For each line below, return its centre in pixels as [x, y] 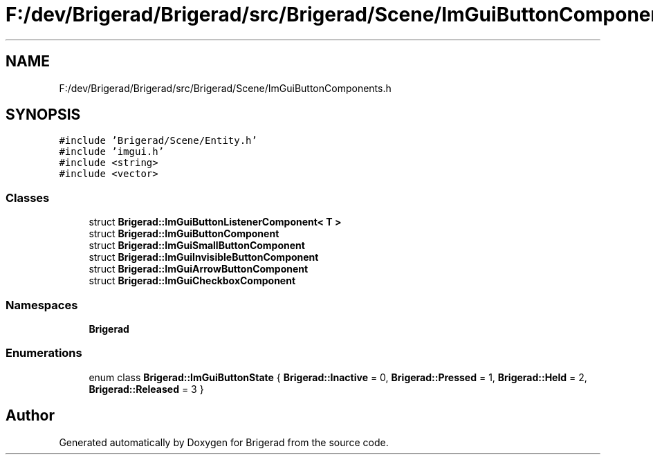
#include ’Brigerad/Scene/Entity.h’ [158, 141]
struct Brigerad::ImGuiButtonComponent [184, 234]
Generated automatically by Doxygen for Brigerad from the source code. [224, 442]
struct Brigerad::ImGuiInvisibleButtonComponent [204, 257]
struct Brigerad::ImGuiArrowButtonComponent [199, 269]
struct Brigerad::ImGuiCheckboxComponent [192, 281]
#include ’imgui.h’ [112, 152]
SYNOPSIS [43, 115]
